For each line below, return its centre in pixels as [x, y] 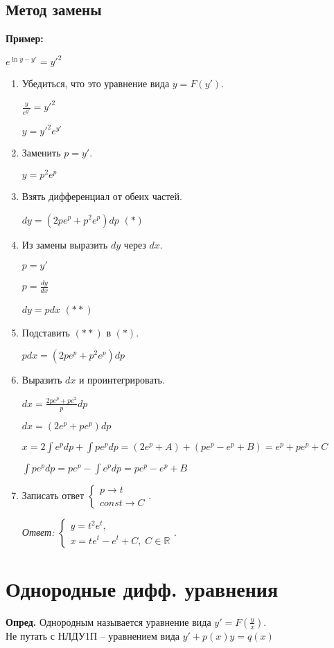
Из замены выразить [65, 244]
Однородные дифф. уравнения [142, 588]
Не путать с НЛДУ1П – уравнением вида [93, 635]
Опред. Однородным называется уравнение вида [108, 621]
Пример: [25, 38]
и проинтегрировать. [122, 380]
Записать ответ [53, 495]
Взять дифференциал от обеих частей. [102, 196]
